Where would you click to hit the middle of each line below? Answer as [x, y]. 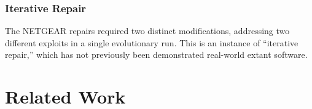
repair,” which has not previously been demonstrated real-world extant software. [156, 54]
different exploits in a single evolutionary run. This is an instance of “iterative [152, 42]
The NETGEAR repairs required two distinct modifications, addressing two [147, 31]
